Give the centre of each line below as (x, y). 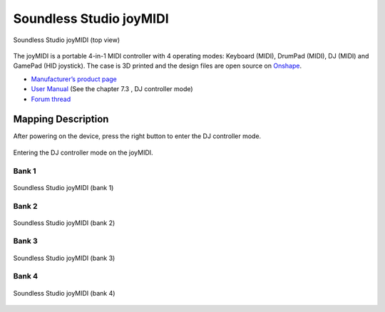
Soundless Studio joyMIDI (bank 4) (64, 293)
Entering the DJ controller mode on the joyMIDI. (83, 152)
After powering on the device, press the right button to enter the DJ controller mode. (137, 136)
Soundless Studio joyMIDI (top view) (67, 40)
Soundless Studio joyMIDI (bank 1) (63, 187)
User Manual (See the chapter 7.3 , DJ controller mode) (112, 89)
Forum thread (51, 99)
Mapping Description (61, 119)
